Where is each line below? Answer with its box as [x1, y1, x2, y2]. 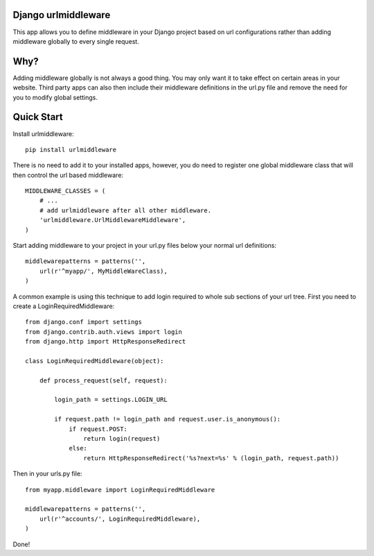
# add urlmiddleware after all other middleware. [39, 206, 211, 214]
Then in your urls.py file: [12, 469, 82, 478]
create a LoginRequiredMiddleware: [12, 302, 115, 310]
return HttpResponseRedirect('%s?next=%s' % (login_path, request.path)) [83, 454, 339, 462]
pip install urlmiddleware [25, 146, 117, 153]
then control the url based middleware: [12, 171, 124, 179]
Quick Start [12, 111, 63, 123]
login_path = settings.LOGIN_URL [54, 396, 168, 404]
